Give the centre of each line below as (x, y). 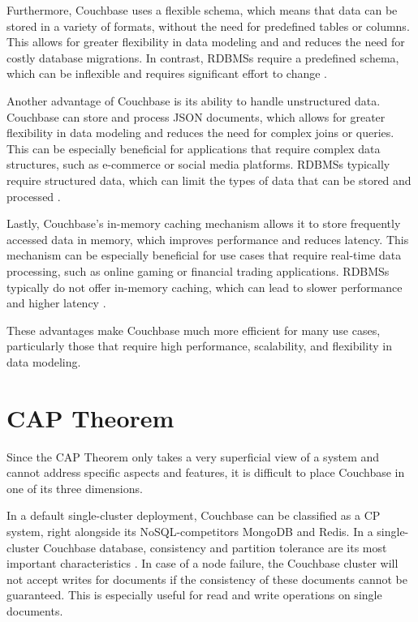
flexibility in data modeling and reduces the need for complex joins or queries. (200, 133)
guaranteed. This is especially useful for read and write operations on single (194, 595)
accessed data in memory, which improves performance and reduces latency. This (208, 239)
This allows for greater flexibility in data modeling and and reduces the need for (206, 42)
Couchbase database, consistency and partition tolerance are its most (215, 547)
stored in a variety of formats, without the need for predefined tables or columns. (208, 26)
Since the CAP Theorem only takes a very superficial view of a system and (193, 456)
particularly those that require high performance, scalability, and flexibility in (199, 346)
